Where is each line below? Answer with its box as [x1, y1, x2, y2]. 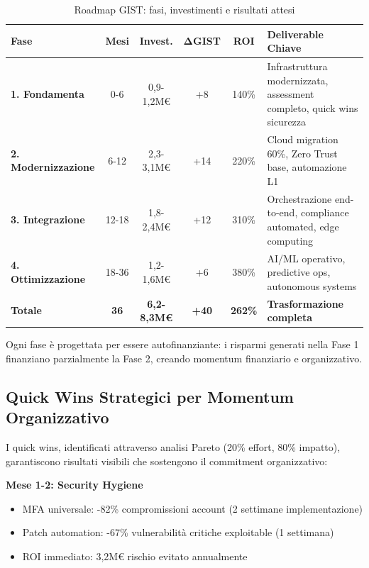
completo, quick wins [267, 100, 358, 115]
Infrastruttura [267, 59, 328, 74]
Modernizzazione [11, 160, 95, 174]
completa [267, 310, 312, 325]
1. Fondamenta [11, 87, 84, 101]
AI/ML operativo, [267, 250, 346, 265]
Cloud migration [267, 132, 338, 147]
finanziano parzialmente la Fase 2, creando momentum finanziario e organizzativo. [6, 350, 363, 365]
